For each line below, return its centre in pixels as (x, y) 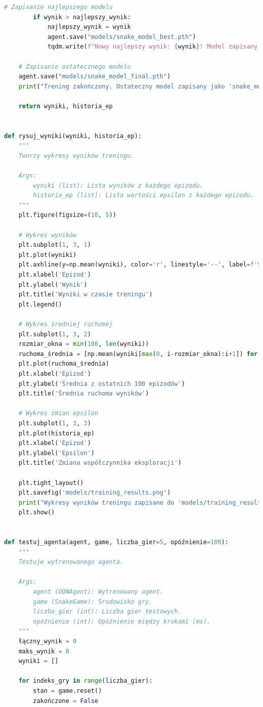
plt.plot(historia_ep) (56, 433)
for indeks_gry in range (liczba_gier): (85, 681)
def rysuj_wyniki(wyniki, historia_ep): (73, 136)
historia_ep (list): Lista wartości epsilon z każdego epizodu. (143, 195)
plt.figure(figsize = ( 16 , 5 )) (67, 215)
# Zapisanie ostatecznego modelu (75, 67)
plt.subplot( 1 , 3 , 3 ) (55, 423)
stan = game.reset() (68, 691)
